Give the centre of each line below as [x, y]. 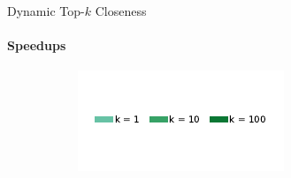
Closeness [121, 11]
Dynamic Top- [46, 11]
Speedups [37, 45]
